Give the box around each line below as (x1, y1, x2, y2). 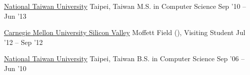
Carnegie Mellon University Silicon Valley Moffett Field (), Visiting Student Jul (4, 27, 246, 37)
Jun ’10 (4, 63, 27, 73)
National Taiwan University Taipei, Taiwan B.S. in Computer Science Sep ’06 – (4, 53, 245, 64)
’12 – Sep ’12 (4, 37, 43, 47)
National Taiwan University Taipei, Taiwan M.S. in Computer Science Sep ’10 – (4, 1, 246, 11)
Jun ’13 (4, 10, 27, 21)
